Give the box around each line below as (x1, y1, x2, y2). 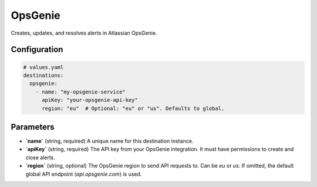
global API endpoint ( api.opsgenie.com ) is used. (25, 171, 142, 178)
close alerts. (25, 153, 56, 161)
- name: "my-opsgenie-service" (35, 88, 126, 95)
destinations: (23, 72, 64, 79)
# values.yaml (23, 64, 64, 71)
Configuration (11, 45, 63, 55)
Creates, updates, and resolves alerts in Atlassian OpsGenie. (11, 29, 157, 36)
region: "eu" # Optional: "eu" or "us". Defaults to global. (42, 105, 225, 112)
